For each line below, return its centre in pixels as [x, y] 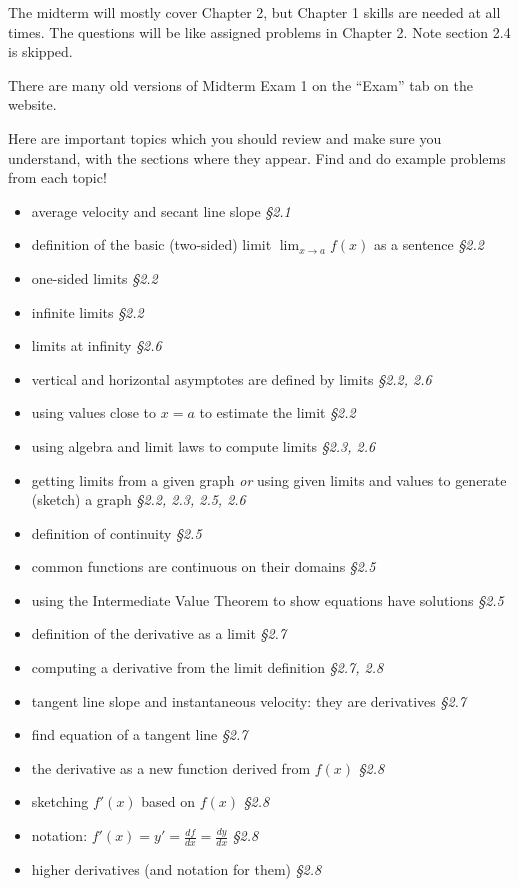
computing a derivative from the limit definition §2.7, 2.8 [207, 667]
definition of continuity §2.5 [116, 532]
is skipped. [40, 51]
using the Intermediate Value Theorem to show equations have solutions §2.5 [267, 599]
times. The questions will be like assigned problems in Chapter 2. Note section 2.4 [259, 31]
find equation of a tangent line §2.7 [139, 734]
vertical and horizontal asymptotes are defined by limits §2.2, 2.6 [231, 378]
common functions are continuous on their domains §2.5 [203, 566]
